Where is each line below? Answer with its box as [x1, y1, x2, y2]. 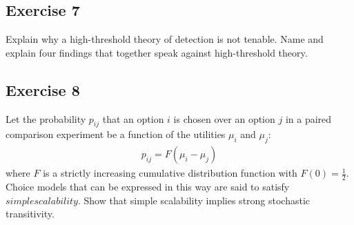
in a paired [285, 111, 332, 126]
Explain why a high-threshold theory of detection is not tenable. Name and [6, 32, 324, 46]
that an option [102, 111, 164, 126]
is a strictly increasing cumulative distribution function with [43, 166, 297, 180]
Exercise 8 [6, 79, 80, 100]
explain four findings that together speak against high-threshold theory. [6, 45, 308, 59]
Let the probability [6, 111, 86, 126]
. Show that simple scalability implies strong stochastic [77, 193, 311, 207]
